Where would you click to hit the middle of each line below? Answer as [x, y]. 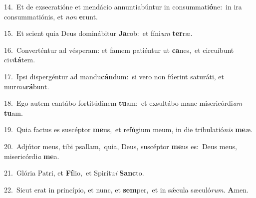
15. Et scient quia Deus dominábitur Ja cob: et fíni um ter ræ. [98, 33]
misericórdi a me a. [32, 156]
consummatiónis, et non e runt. [51, 16]
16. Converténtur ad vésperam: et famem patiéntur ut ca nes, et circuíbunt [119, 50]
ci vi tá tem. [20, 60]
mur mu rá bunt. [27, 86]
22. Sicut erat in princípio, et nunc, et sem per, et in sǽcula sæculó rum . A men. [126, 189]
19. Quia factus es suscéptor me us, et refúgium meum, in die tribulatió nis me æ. [128, 129]
